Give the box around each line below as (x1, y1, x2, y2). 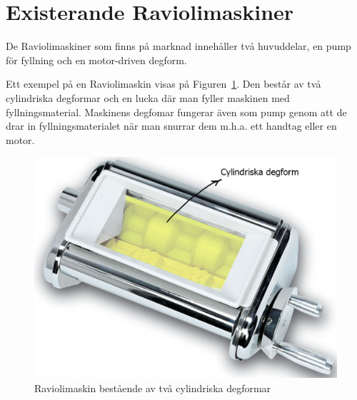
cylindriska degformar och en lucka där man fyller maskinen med (6, 90, 290, 105)
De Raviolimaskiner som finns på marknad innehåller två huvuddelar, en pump (6, 39, 351, 53)
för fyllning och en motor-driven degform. (6, 52, 187, 67)
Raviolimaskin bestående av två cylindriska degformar (34, 380, 271, 395)
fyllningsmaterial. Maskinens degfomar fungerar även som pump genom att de (6, 104, 347, 119)
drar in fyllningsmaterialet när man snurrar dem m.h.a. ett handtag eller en (6, 118, 337, 133)
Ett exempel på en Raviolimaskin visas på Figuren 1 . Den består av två (6, 76, 321, 91)
